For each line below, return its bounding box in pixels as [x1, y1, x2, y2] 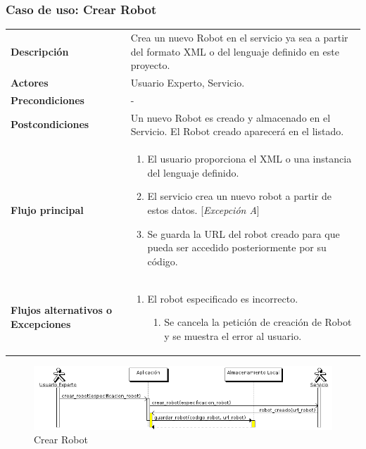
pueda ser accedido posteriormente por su [147, 240, 327, 255]
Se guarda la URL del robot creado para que [147, 226, 340, 241]
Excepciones [11, 316, 71, 331]
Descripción [11, 44, 69, 58]
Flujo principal [11, 202, 84, 217]
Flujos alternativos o [11, 303, 113, 317]
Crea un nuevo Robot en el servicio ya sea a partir [130, 30, 348, 44]
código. [147, 253, 178, 268]
